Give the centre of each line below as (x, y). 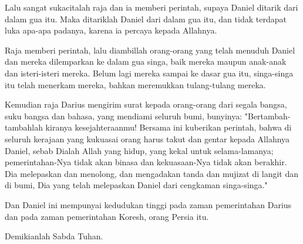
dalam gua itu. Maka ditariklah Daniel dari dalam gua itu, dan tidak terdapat (146, 19)
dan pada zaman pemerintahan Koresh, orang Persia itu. (107, 216)
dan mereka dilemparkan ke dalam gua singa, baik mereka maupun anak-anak (146, 61)
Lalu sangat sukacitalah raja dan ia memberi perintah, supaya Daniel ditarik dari (151, 7)
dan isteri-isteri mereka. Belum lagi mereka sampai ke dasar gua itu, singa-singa (149, 73)
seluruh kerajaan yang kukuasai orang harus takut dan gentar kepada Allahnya (147, 138)
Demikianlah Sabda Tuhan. (54, 236)
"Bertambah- (267, 116)
